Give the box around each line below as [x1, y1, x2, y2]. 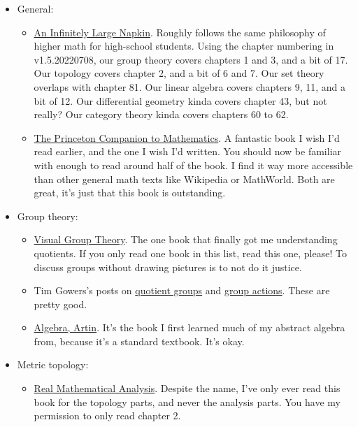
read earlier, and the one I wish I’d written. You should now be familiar [34, 144, 342, 159]
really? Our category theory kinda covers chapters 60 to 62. [34, 107, 289, 122]
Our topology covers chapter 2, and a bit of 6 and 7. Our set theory [34, 66, 324, 80]
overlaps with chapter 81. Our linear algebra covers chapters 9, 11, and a [34, 79, 345, 94]
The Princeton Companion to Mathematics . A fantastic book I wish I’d [34, 130, 340, 145]
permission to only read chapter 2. [34, 408, 181, 423]
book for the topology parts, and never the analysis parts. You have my [34, 394, 341, 409]
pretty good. [34, 296, 87, 311]
